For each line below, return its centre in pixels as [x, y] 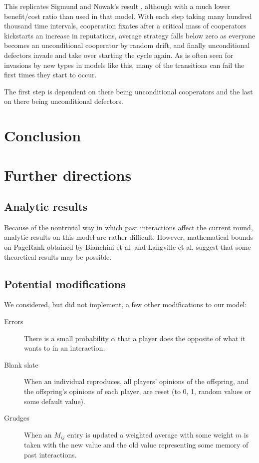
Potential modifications [65, 283]
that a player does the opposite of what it [182, 338]
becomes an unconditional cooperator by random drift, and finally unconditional [127, 45]
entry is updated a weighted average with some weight [150, 434]
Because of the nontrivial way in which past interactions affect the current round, [129, 227]
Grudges [17, 418]
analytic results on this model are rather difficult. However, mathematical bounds [129, 237]
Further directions [68, 175]
